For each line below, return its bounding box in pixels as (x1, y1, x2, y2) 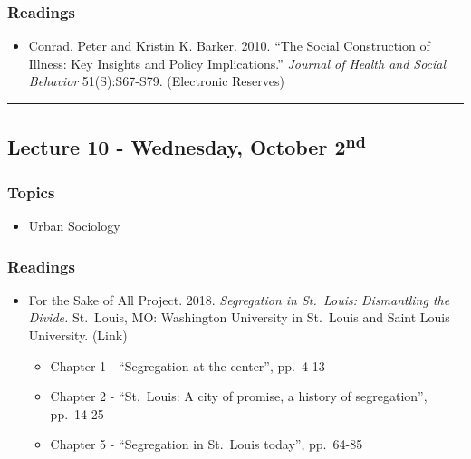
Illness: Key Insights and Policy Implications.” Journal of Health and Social (28, 53, 447, 72)
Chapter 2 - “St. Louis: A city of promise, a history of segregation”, (50, 387, 428, 406)
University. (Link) (28, 326, 128, 344)
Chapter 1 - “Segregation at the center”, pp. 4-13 (50, 356, 325, 375)
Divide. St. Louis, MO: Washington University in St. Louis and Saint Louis (28, 308, 450, 327)
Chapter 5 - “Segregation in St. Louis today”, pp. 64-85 (50, 435, 363, 454)
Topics (7, 180, 55, 203)
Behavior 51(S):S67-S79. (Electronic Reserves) (28, 72, 284, 91)
